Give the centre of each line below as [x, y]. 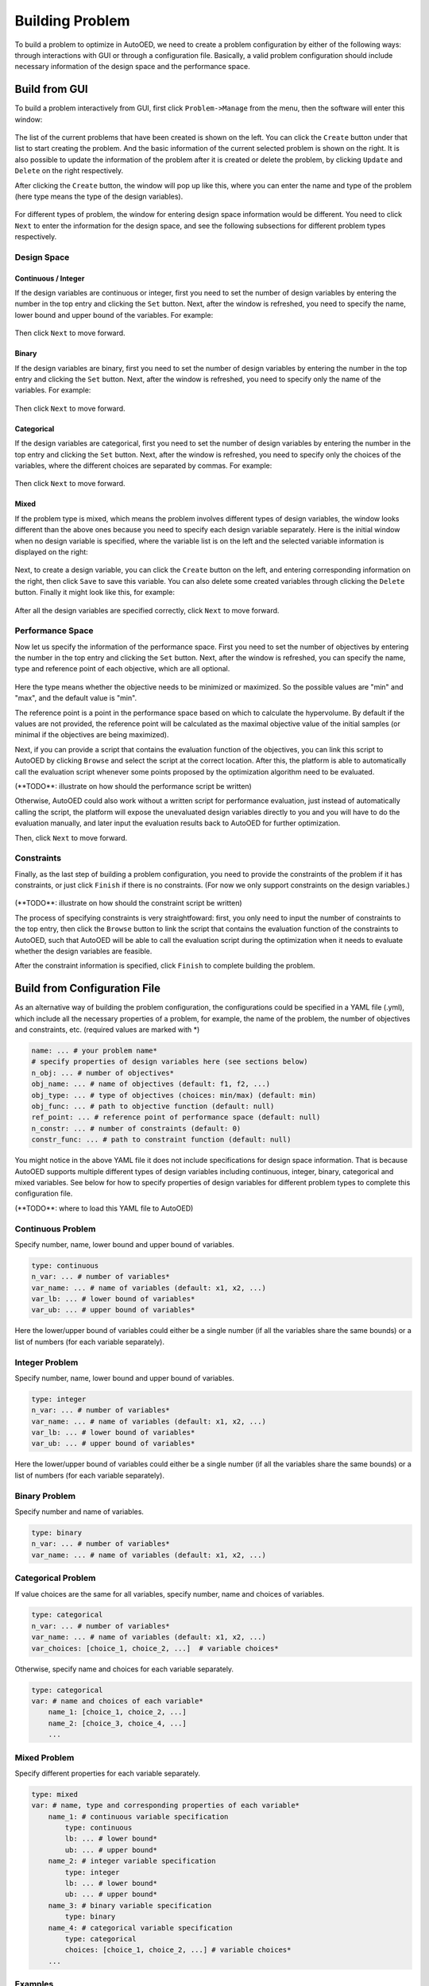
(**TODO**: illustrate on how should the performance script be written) [133, 786]
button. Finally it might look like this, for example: [95, 593]
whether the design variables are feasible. [83, 951]
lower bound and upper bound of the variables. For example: [114, 315]
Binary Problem [45, 1496]
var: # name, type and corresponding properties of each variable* [166, 1806]
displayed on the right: [52, 551]
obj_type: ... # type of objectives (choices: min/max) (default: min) [174, 1095]
